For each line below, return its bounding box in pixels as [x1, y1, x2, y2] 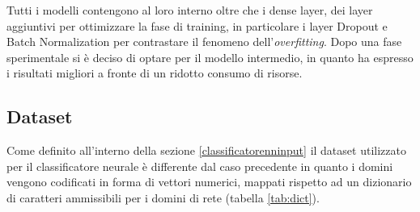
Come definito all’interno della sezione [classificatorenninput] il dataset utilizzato [6, 142, 406, 159]
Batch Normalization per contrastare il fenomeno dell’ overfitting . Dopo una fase [6, 33, 402, 50]
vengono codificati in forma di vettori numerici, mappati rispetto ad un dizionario [6, 173, 412, 190]
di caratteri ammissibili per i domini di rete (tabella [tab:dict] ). [6, 189, 320, 206]
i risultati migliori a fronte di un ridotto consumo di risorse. [6, 64, 303, 81]
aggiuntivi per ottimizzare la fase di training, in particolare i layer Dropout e [6, 17, 388, 34]
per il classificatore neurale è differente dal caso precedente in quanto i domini [6, 157, 393, 174]
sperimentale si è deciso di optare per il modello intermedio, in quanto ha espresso [6, 48, 414, 65]
